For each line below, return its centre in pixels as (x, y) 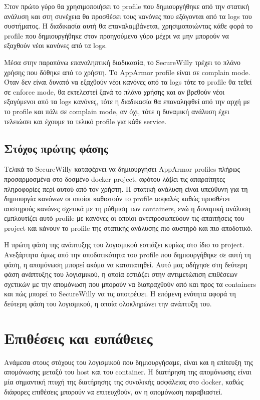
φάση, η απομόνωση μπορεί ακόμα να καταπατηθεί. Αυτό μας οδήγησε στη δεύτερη (126, 264)
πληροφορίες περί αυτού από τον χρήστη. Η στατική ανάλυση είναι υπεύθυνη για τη (126, 188)
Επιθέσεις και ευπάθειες (78, 338)
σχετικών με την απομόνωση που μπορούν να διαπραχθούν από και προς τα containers (130, 284)
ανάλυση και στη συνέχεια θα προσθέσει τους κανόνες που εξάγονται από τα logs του (128, 16)
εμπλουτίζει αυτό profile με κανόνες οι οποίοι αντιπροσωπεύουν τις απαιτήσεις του (124, 218)
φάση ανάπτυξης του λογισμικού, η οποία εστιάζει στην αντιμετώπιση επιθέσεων (121, 274)
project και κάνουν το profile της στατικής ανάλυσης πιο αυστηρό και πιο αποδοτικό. (128, 228)
